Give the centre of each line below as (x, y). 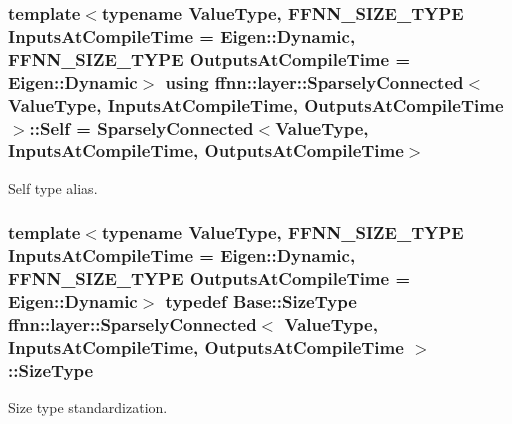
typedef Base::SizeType (261, 301)
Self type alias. (53, 187)
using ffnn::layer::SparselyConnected (314, 81)
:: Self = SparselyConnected (141, 127)
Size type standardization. (88, 407)
